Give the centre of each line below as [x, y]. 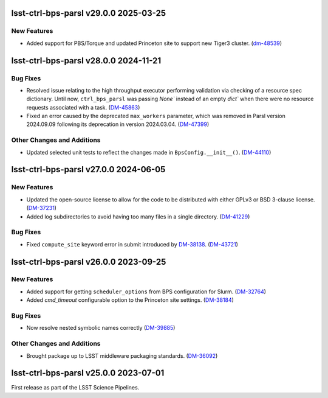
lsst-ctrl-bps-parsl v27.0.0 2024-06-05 [88, 169]
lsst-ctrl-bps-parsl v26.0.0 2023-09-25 [89, 262]
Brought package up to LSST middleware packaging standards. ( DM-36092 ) [122, 355]
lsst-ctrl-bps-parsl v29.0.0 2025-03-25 [89, 13]
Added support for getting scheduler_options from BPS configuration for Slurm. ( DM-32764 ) [146, 292]
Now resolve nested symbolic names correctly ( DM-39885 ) [101, 328]
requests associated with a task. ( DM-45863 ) [83, 107]
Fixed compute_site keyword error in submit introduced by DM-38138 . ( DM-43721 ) [132, 244]
